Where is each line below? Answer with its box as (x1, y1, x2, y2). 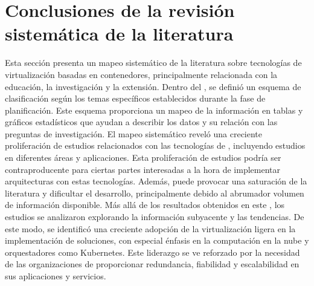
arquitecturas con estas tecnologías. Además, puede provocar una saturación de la (5, 175, 307, 187)
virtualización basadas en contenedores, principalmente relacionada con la (5, 68, 278, 80)
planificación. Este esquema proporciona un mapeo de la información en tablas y (5, 103, 303, 116)
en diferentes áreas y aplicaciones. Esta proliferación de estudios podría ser (5, 151, 281, 164)
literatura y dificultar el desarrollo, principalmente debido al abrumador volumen (5, 186, 304, 199)
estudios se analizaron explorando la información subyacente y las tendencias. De (5, 210, 304, 223)
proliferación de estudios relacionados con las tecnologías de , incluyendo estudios (5, 139, 306, 152)
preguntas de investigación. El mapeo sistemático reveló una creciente (5, 127, 263, 140)
